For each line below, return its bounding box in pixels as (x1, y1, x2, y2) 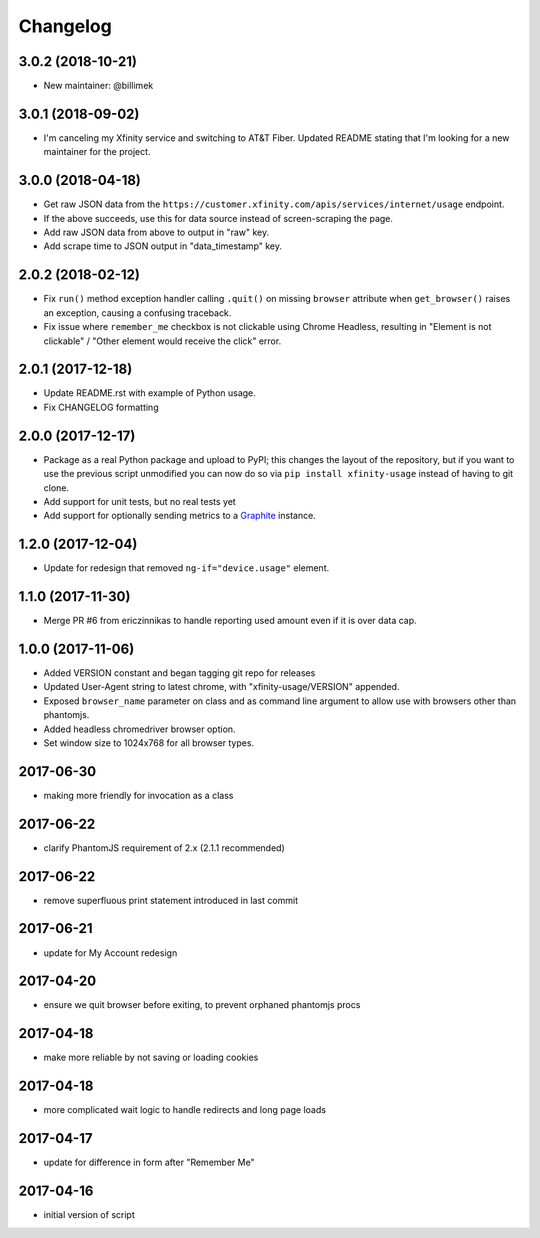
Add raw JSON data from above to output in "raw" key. (43, 226, 270, 239)
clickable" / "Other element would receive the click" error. (43, 335, 282, 347)
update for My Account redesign (43, 946, 178, 959)
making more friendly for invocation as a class (43, 789, 234, 801)
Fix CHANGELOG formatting (43, 401, 159, 413)
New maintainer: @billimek (43, 80, 154, 92)
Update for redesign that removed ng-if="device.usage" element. (43, 562, 330, 574)
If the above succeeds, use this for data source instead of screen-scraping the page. (43, 212, 394, 224)
